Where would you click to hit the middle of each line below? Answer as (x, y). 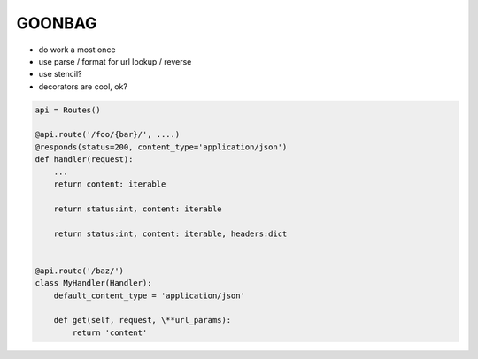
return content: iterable (110, 184)
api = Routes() (68, 110)
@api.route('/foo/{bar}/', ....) (108, 134)
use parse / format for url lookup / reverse (115, 61)
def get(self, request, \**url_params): (143, 320)
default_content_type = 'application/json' (149, 295)
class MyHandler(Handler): (93, 283)
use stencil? (60, 74)
